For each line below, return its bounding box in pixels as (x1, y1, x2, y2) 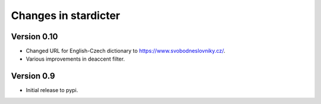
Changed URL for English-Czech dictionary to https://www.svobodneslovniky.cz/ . (26, 48, 226, 55)
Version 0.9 (11, 71, 55, 81)
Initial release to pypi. (26, 87, 78, 94)
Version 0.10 (11, 31, 58, 42)
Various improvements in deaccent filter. (26, 55, 125, 62)
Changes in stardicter (11, 9, 120, 22)
